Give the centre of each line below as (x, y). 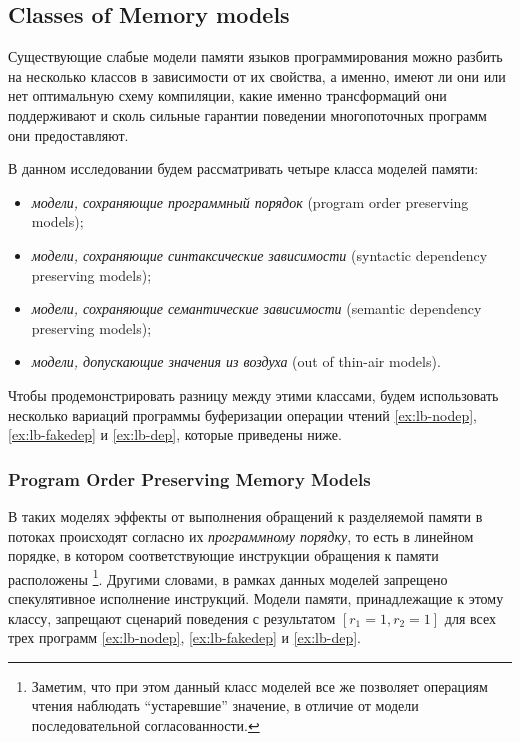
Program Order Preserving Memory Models (189, 478)
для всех (470, 617)
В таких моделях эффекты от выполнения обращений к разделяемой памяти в (245, 515)
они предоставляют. (68, 134)
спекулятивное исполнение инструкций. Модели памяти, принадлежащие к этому (256, 597)
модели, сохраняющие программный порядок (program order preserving (250, 201)
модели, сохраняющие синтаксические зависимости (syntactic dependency (259, 254)
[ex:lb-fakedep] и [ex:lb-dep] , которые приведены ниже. (175, 434)
